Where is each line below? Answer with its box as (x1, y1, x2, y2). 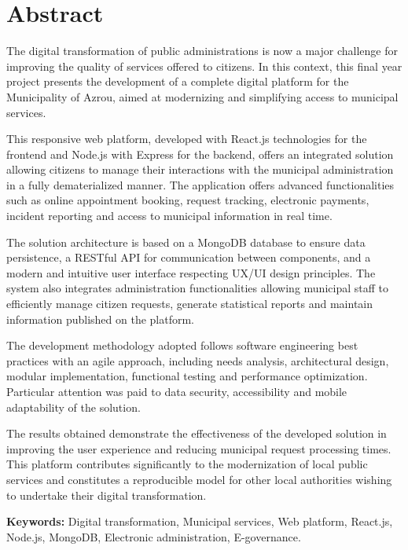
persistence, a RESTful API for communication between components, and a (6, 249, 371, 266)
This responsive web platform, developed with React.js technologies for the (6, 130, 367, 147)
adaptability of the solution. (6, 398, 141, 415)
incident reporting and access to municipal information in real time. (6, 207, 333, 224)
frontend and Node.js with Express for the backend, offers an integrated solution (6, 145, 394, 162)
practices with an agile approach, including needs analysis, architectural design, (6, 352, 389, 368)
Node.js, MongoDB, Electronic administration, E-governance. (6, 528, 301, 544)
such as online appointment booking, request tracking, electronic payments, (6, 192, 369, 208)
